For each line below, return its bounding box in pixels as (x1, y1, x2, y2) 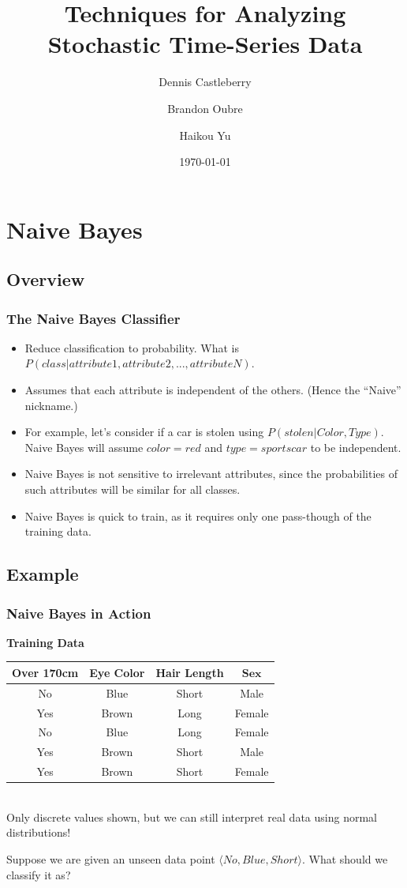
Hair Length (155, 664, 224, 680)
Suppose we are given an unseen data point (6, 851, 215, 867)
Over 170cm (12, 664, 79, 680)
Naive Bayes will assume (24, 438, 144, 455)
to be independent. (310, 438, 401, 455)
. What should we (301, 851, 388, 867)
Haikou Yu (179, 126, 231, 143)
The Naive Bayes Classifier (6, 308, 181, 328)
